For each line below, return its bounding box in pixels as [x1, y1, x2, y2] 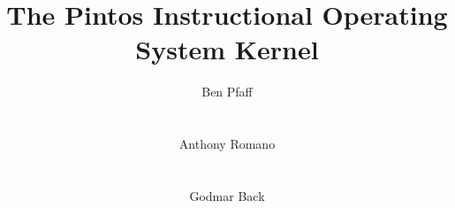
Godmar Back [189, 186, 265, 204]
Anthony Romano [178, 135, 276, 153]
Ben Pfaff [201, 82, 253, 101]
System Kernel [135, 31, 319, 67]
